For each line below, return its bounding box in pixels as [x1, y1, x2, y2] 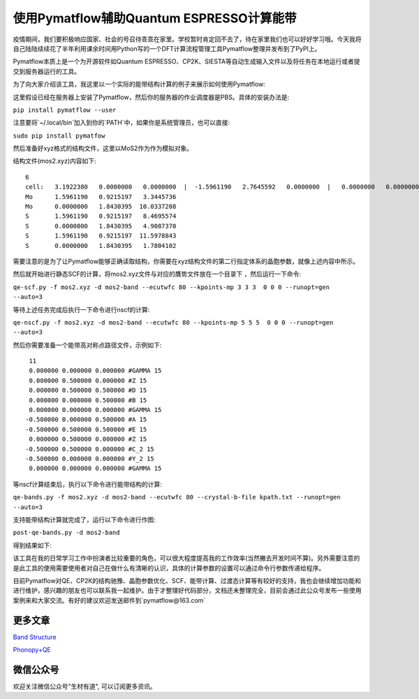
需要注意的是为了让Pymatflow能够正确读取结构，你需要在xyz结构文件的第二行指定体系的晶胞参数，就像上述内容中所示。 [13, 257, 360, 265]
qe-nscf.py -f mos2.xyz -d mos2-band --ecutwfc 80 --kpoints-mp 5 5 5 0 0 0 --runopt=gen [13, 318, 334, 326]
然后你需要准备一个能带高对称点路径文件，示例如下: [13, 341, 162, 349]
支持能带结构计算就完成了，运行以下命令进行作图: [13, 515, 156, 524]
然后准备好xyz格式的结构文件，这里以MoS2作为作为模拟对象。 [13, 144, 193, 153]
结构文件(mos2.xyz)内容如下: [13, 157, 97, 165]
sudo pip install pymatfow [13, 131, 105, 140]
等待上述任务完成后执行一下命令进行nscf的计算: [13, 305, 150, 314]
